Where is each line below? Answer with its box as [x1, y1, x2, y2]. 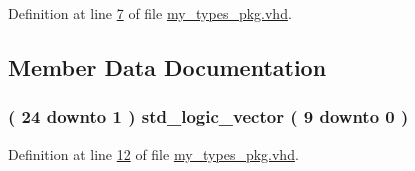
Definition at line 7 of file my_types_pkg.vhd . [8, 3, 292, 23]
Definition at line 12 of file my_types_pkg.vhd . [8, 143, 299, 164]
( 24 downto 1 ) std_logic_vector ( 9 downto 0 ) [8, 104, 409, 129]
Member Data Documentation [8, 51, 327, 82]
